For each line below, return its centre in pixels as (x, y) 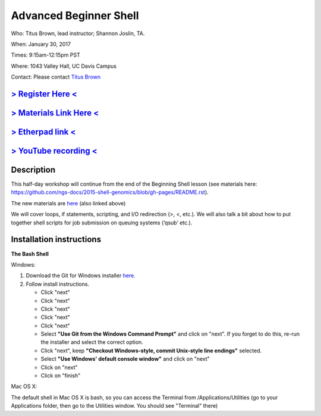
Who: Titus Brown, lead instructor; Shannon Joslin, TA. (78, 33)
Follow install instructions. (57, 284)
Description (33, 170)
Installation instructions (56, 240)
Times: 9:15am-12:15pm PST (45, 55)
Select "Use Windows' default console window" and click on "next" (125, 359)
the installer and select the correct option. (92, 342)
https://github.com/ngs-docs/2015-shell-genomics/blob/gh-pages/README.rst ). (110, 192)
